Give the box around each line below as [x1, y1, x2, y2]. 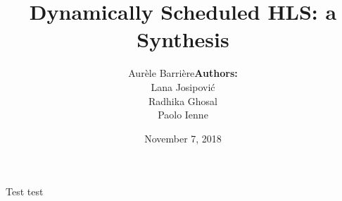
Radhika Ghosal [148, 93, 217, 108]
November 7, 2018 [144, 130, 222, 145]
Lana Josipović [151, 79, 215, 94]
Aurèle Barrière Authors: [128, 66, 238, 80]
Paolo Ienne [158, 107, 208, 122]
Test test [6, 184, 44, 199]
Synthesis [137, 25, 229, 54]
